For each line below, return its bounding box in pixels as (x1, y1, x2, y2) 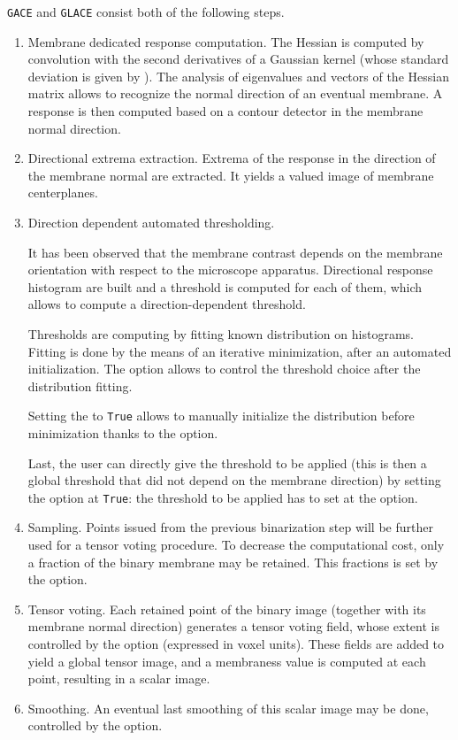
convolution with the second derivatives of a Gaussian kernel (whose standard (27, 50, 449, 68)
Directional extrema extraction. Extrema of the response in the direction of (27, 149, 436, 167)
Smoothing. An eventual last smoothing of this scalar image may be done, (27, 698, 429, 717)
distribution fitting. (27, 376, 133, 395)
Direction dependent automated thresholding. (27, 213, 275, 231)
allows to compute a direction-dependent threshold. (27, 295, 306, 313)
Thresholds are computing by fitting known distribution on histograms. (27, 324, 414, 343)
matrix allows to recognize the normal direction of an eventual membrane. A (27, 84, 443, 103)
